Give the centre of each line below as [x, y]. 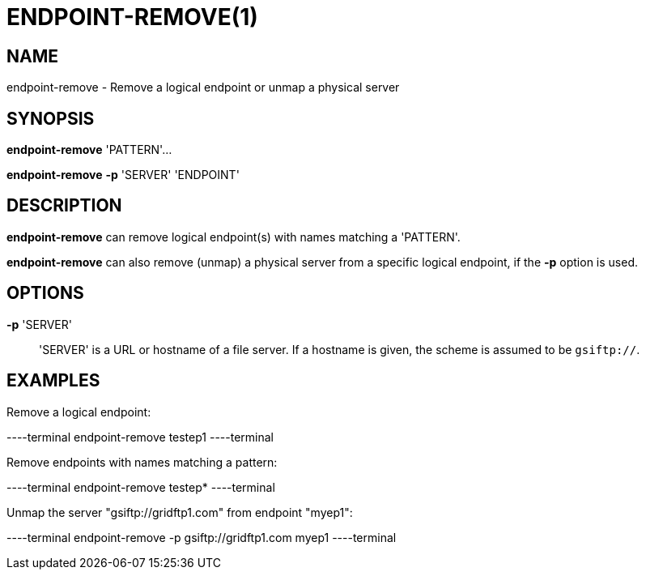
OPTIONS [45, 293]
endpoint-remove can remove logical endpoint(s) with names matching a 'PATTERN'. [234, 237]
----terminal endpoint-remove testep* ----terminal [141, 487]
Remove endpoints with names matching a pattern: [142, 462]
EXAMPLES [53, 381]
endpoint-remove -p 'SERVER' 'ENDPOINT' [123, 175]
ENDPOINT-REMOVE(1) [132, 17]
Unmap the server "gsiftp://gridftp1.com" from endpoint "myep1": [180, 512]
